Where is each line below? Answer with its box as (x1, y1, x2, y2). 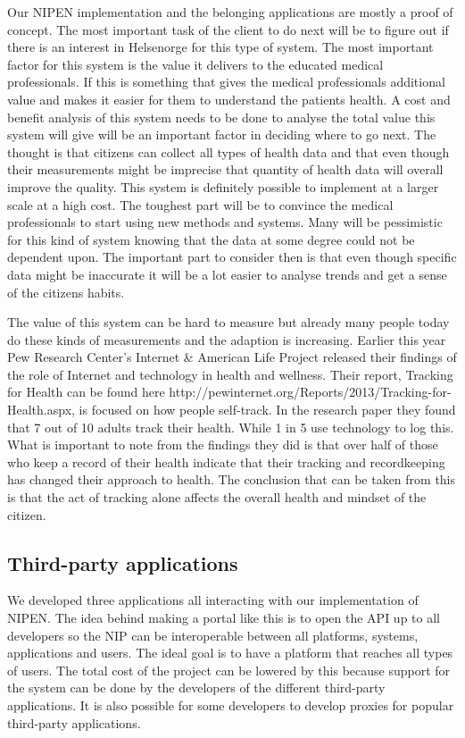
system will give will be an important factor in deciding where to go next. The (7, 125, 436, 144)
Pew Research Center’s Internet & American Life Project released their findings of (7, 348, 457, 366)
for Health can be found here (7, 382, 165, 401)
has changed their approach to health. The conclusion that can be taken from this (7, 470, 456, 489)
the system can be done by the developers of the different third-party (7, 678, 386, 697)
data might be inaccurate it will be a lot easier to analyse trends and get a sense (7, 264, 447, 283)
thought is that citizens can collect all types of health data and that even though (7, 142, 450, 161)
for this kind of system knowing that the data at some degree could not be (7, 230, 415, 248)
